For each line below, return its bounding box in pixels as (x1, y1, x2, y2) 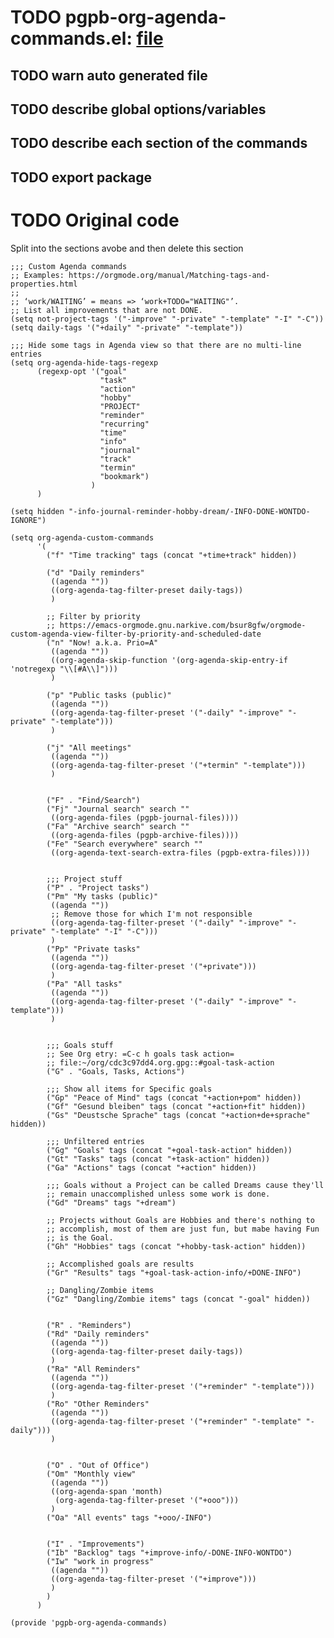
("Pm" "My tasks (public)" (46, 891, 159, 901)
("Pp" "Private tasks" (46, 944, 141, 954)
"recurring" (99, 419, 150, 429)
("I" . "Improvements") (46, 1539, 145, 1549)
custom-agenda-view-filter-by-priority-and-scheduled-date (10, 629, 262, 639)
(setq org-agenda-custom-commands (10, 532, 155, 543)
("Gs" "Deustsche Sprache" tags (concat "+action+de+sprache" (46, 1110, 311, 1120)
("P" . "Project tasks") (46, 882, 150, 893)
